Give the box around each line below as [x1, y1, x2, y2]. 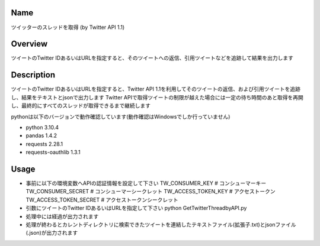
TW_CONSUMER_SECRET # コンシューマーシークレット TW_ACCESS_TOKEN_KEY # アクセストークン [25, 188, 276, 195]
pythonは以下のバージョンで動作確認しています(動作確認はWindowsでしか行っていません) [11, 113, 231, 120]
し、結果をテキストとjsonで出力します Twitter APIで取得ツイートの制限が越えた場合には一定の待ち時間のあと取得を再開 [11, 93, 303, 101]
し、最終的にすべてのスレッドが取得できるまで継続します [11, 102, 151, 109]
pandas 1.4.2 [25, 132, 57, 139]
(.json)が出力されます [25, 229, 78, 237]
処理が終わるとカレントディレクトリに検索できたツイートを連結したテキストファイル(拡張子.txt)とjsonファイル [25, 221, 296, 228]
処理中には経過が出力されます [25, 213, 99, 220]
